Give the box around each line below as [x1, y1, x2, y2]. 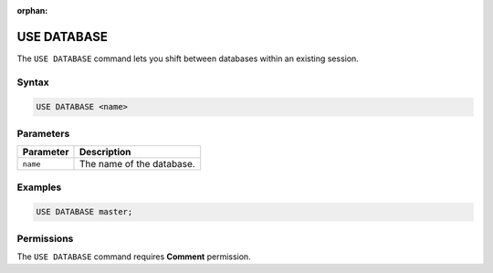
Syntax [16, 76, 49, 89]
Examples [16, 181, 62, 194]
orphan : [16, 5, 48, 16]
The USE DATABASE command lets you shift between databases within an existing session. [16, 53, 360, 64]
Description [79, 146, 131, 159]
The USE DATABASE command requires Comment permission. [16, 251, 251, 262]
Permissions [16, 232, 74, 245]
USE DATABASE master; [36, 206, 133, 217]
